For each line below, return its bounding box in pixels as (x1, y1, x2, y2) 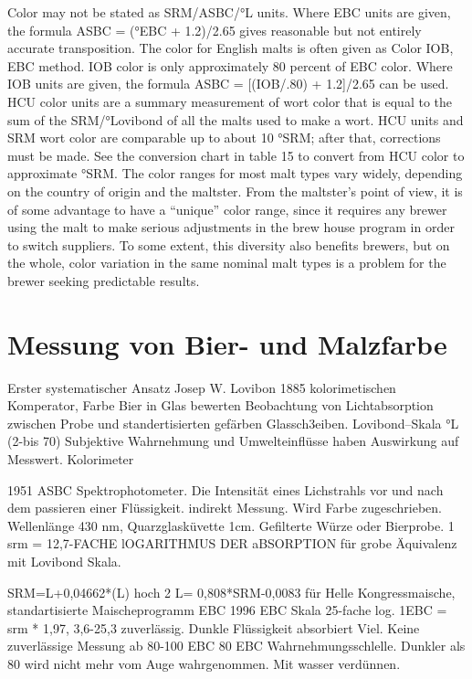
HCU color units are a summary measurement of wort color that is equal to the (7, 91, 452, 111)
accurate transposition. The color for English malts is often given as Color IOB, (7, 38, 454, 58)
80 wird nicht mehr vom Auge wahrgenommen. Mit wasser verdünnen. (7, 653, 401, 673)
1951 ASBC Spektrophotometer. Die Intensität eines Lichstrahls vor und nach (7, 480, 444, 499)
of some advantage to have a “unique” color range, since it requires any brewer (7, 199, 447, 218)
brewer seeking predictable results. (7, 271, 200, 290)
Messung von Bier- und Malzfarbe (7, 324, 447, 362)
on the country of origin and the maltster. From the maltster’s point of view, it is (7, 181, 463, 200)
